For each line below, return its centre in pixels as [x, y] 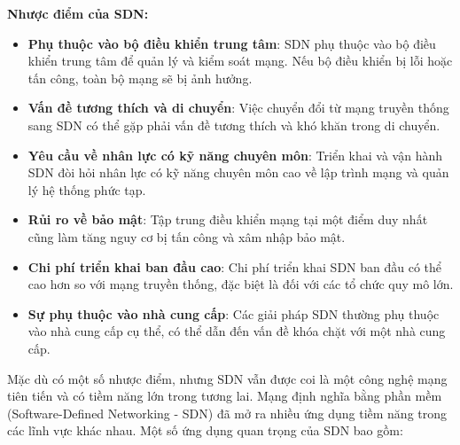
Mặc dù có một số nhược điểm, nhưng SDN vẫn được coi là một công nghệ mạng [227, 378]
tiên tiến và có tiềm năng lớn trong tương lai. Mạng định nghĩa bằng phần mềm [225, 396]
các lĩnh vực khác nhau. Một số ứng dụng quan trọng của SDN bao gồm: [205, 430]
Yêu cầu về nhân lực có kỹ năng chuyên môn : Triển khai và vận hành [235, 155]
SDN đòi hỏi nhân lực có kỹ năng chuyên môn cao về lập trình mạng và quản [238, 172]
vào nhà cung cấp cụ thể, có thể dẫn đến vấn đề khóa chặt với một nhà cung [237, 331]
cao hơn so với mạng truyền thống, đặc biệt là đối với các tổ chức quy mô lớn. [241, 284]
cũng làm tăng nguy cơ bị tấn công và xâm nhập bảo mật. [187, 236]
